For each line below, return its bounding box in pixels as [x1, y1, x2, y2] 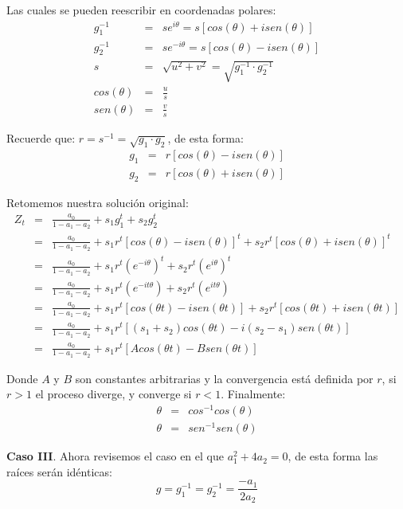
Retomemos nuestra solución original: [6, 194, 189, 211]
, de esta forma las [288, 448, 378, 464]
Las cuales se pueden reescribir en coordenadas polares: [6, 2, 276, 18]
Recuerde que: [6, 129, 76, 146]
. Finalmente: [221, 386, 286, 402]
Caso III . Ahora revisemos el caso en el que [6, 448, 224, 464]
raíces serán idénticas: [6, 463, 112, 480]
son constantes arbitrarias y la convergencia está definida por [75, 370, 374, 386]
